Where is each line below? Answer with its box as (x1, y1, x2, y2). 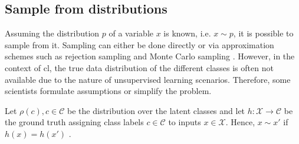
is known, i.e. (163, 27, 211, 39)
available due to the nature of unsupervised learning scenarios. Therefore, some (5, 73, 291, 85)
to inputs (168, 116, 201, 128)
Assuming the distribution (5, 27, 100, 39)
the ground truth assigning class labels (5, 116, 144, 128)
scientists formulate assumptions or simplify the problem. (5, 85, 212, 97)
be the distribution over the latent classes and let (67, 104, 245, 116)
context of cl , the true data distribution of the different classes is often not (5, 61, 274, 73)
